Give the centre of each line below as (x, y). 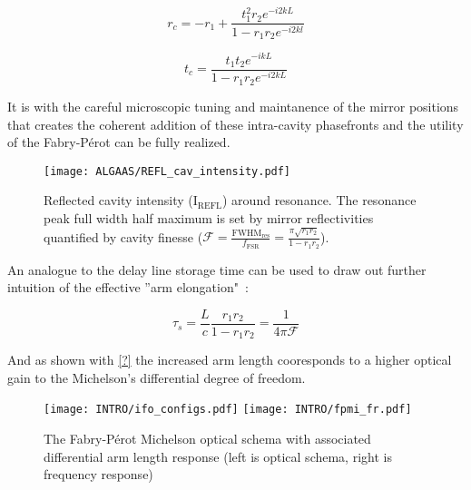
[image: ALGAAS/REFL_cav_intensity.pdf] (167, 171)
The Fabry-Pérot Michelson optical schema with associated (207, 439)
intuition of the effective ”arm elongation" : (128, 287)
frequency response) (98, 474)
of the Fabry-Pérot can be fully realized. (119, 142)
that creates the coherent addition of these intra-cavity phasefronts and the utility (235, 124)
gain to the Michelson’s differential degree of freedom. (157, 377)
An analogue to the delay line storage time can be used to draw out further (217, 269)
